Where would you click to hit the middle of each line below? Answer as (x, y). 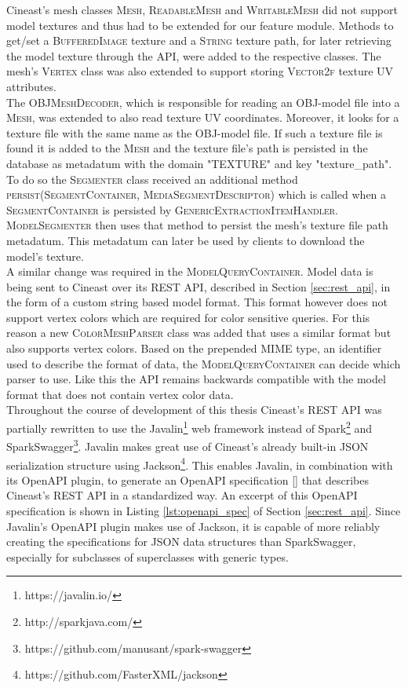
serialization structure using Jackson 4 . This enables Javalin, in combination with (200, 463)
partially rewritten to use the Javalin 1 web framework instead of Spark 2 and (189, 427)
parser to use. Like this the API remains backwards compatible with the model (196, 379)
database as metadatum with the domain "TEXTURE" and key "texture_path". (199, 163)
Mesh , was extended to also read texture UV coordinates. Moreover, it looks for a (203, 117)
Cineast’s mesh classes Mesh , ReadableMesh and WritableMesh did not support (202, 9)
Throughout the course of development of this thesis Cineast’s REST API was (194, 410)
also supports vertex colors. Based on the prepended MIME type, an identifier (194, 348)
